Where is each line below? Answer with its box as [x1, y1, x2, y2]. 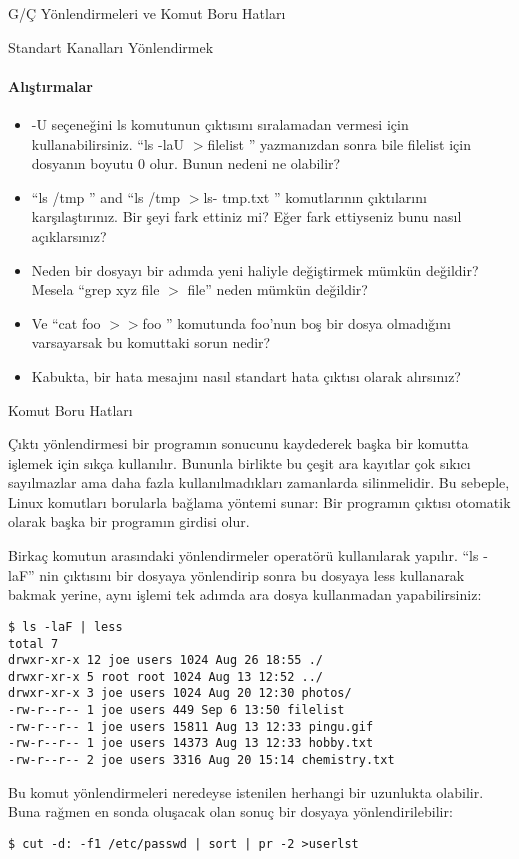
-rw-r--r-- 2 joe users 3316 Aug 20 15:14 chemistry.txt [8, 753, 395, 768]
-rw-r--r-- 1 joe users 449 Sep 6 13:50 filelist [8, 703, 345, 718]
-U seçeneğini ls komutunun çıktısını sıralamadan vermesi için [31, 113, 409, 134]
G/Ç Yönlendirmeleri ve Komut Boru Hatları [8, 3, 286, 23]
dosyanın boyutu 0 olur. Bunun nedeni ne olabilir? [31, 153, 341, 174]
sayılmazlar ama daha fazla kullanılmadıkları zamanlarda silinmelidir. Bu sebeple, [8, 472, 510, 493]
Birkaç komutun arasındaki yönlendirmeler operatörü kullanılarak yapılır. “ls [8, 545, 479, 566]
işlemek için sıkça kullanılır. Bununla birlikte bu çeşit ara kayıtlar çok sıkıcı [8, 452, 471, 473]
